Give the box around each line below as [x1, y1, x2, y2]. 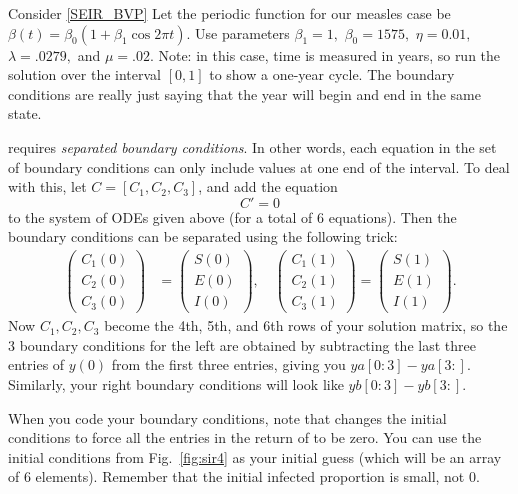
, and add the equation [198, 176, 338, 197]
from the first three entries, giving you [111, 354, 346, 375]
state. [8, 103, 42, 124]
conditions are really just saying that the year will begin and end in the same [8, 83, 481, 104]
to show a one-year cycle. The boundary [209, 64, 455, 85]
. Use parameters [186, 22, 290, 43]
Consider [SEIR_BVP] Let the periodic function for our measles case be [8, 3, 451, 23]
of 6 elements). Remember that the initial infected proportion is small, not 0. [8, 466, 480, 487]
